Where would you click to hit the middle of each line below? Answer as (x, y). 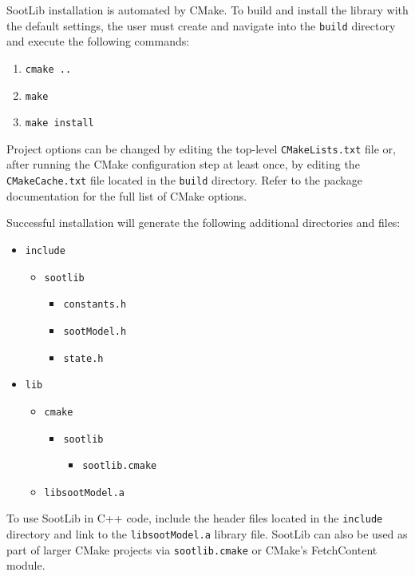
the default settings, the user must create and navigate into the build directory (201, 25)
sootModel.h (95, 331)
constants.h (95, 305)
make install (59, 123)
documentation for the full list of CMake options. (127, 195)
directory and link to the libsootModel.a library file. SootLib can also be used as (207, 534)
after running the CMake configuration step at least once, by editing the (183, 164)
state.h (83, 358)
